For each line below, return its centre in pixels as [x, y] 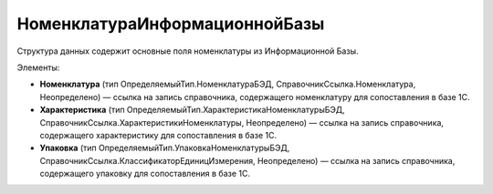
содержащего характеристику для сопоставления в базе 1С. [158, 135]
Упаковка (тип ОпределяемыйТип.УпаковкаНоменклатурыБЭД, [165, 148]
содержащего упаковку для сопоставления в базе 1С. [145, 174]
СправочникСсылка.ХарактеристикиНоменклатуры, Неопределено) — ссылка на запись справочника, [242, 122]
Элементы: [38, 67]
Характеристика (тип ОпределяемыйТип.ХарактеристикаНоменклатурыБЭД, [193, 110]
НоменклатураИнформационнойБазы [171, 24]
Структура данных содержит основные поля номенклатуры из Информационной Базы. [188, 51]
